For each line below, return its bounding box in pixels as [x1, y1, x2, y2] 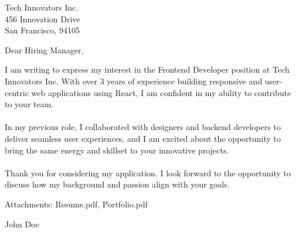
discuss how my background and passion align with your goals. [5, 178, 230, 190]
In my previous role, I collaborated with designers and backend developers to [5, 121, 281, 133]
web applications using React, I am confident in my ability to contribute [31, 86, 291, 98]
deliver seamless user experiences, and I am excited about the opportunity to [5, 132, 281, 144]
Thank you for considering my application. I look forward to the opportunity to [5, 166, 291, 179]
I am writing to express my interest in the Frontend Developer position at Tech [5, 63, 290, 76]
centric [5, 86, 29, 98]
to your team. [5, 98, 54, 110]
